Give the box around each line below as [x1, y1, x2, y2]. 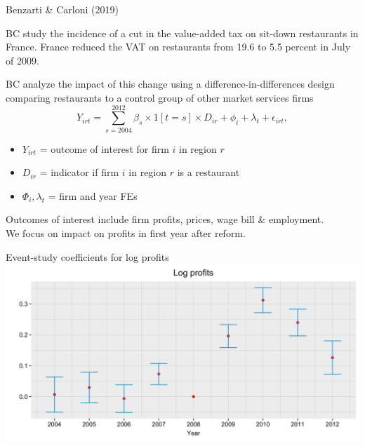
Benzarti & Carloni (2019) [6, 2, 119, 16]
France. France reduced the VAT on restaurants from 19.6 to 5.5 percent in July [6, 39, 351, 54]
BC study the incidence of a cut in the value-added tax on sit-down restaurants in [6, 25, 359, 40]
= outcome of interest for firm [39, 141, 169, 156]
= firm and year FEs [48, 188, 138, 203]
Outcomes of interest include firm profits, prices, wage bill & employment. [6, 212, 324, 227]
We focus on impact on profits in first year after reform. [6, 226, 246, 241]
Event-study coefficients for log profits [6, 249, 169, 264]
